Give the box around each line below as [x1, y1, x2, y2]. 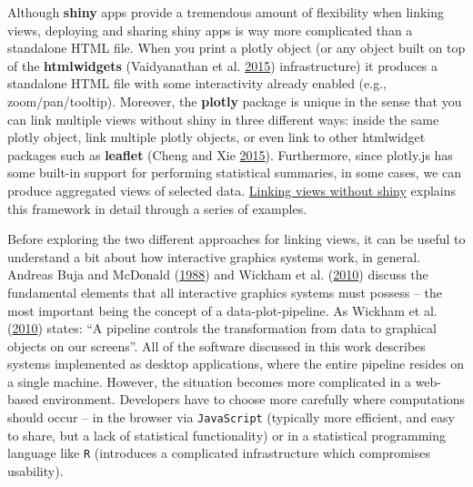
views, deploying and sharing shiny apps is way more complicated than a [7, 20, 413, 39]
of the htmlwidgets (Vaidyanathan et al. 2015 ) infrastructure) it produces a [7, 56, 438, 75]
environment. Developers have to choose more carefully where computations [42, 390, 466, 409]
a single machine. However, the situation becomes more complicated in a [7, 371, 411, 391]
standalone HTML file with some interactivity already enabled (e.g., [7, 74, 387, 93]
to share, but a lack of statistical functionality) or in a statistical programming [7, 425, 447, 444]
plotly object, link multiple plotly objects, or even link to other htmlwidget [7, 127, 426, 147]
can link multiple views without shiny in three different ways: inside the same [7, 109, 439, 128]
